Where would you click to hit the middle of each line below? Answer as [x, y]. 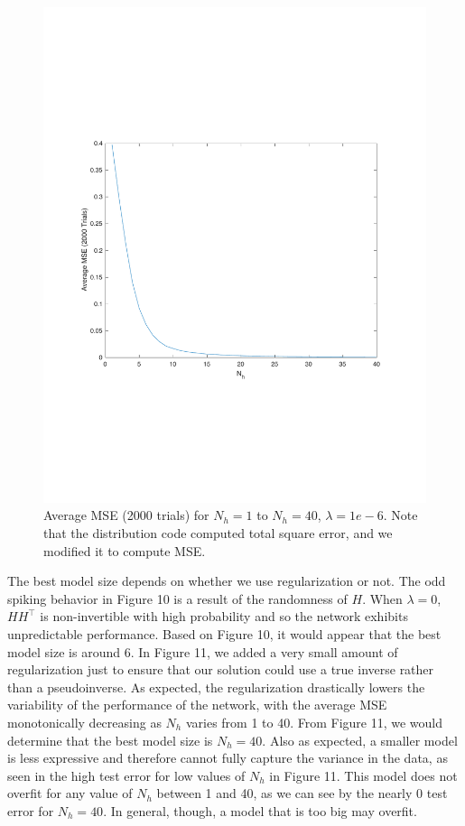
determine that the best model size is [110, 740]
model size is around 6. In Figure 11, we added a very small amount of [203, 651]
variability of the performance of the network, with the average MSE [197, 705]
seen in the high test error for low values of [126, 775]
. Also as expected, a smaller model [360, 740]
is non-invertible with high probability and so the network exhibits [224, 616]
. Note [400, 515]
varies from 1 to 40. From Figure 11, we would [314, 723]
